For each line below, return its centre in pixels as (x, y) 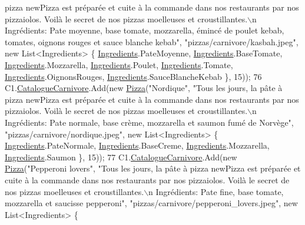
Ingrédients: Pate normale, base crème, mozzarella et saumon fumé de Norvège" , (149, 122)
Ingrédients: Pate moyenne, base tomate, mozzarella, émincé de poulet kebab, (145, 30)
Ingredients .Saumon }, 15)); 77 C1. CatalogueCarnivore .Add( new (121, 157)
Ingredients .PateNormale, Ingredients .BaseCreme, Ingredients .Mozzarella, (137, 145)
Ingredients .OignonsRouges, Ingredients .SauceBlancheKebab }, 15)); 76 (133, 76)
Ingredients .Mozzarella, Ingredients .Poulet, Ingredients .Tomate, (119, 64)
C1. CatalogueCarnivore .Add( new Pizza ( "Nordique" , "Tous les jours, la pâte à (144, 88)
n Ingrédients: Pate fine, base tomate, (216, 191)
